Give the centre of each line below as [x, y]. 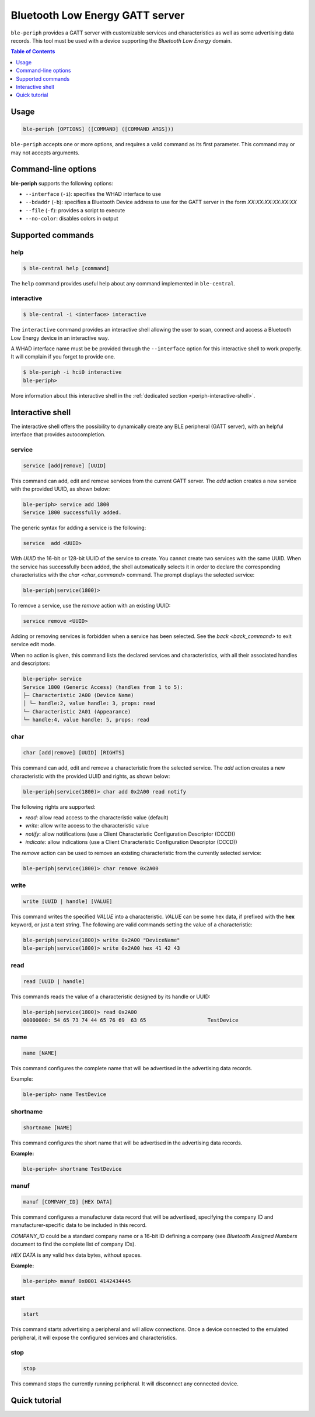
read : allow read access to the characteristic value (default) [97, 817]
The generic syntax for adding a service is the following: [78, 528]
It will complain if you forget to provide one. [63, 357]
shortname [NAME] [48, 1128]
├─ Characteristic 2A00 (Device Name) [78, 695]
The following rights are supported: [53, 806]
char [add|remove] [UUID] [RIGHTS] [74, 753]
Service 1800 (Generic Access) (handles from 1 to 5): [103, 687]
